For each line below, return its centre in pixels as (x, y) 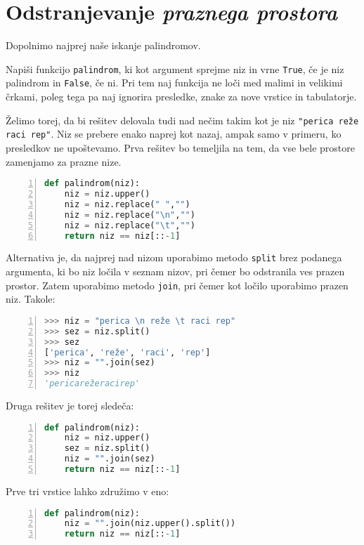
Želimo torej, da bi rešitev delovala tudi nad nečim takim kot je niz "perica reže (182, 120)
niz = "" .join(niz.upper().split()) (150, 524)
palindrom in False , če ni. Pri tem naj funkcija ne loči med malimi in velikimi (174, 83)
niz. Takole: (31, 299)
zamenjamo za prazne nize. (64, 161)
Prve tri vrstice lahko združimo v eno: (87, 491)
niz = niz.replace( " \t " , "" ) (130, 225)
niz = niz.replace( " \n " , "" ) (130, 215)
